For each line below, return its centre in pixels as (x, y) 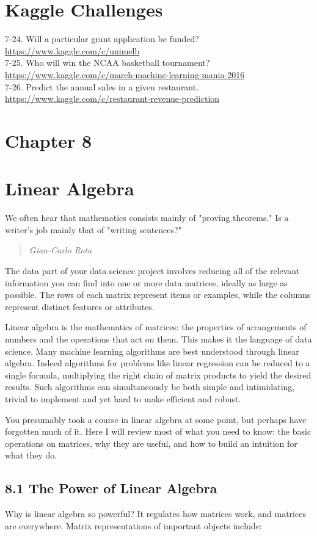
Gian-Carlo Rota (60, 250)
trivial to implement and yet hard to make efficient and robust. (123, 398)
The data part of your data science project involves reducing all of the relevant (152, 270)
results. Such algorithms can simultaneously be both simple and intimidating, (150, 387)
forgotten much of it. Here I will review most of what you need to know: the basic (158, 431)
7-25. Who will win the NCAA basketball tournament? (107, 63)
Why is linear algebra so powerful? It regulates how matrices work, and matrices (155, 514)
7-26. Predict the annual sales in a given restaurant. (102, 86)
